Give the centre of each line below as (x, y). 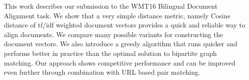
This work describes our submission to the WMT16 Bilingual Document (111, 6)
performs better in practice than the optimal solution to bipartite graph (110, 53)
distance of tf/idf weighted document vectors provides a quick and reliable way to (125, 25)
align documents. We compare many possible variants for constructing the (114, 34)
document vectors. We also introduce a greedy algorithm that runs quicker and (121, 44)
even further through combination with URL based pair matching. (102, 72)
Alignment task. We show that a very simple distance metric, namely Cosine (117, 15)
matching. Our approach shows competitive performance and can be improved (120, 62)
